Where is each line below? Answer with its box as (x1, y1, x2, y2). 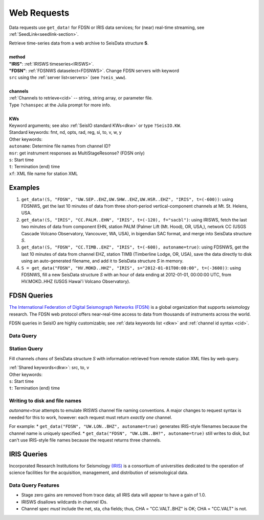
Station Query (9, 346, 44, 352)
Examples (9, 183, 40, 192)
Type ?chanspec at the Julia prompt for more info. (9, 102, 111, 108)
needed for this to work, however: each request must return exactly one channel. (9, 414, 173, 420)
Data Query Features (9, 482, 60, 489)
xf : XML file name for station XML (9, 171, 78, 176)
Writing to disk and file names (9, 397, 82, 404)
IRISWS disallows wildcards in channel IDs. (21, 499, 108, 505)
